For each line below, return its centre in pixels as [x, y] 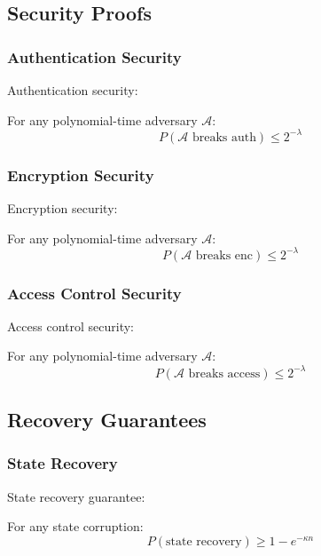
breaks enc [224, 255]
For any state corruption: [75, 526]
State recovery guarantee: [76, 496]
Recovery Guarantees [107, 419]
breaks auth [224, 137]
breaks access [224, 373]
